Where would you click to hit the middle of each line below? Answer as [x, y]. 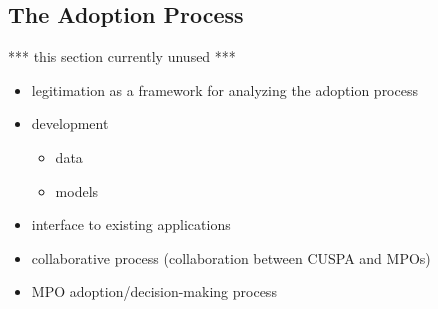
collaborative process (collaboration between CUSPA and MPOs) [231, 257]
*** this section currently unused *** [122, 56]
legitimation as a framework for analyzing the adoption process [224, 89]
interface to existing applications [131, 224]
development [70, 123]
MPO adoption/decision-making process [154, 291]
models [77, 190]
